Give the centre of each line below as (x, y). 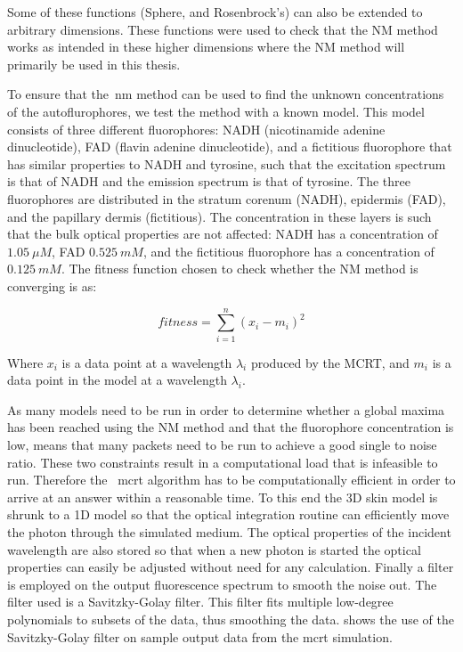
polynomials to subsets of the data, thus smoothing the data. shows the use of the (231, 619)
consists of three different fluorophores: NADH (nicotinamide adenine (196, 129)
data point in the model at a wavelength (117, 380)
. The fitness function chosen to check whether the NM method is (240, 269)
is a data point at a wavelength (147, 362)
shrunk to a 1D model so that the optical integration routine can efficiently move (228, 514)
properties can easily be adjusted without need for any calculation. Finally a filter (231, 567)
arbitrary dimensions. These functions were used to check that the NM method (223, 29)
